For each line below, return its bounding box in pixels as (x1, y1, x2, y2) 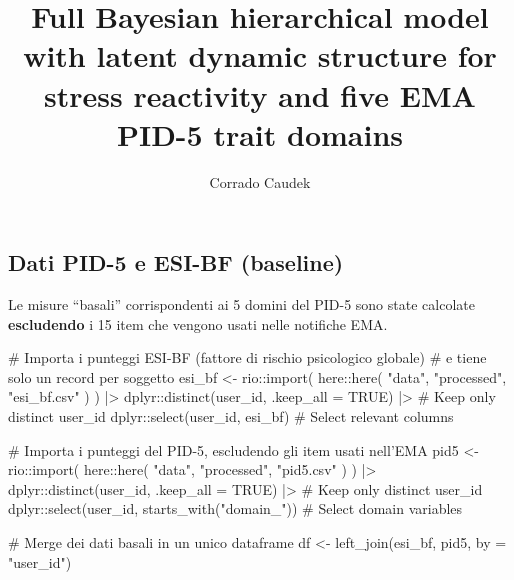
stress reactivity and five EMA (44, 74, 476, 115)
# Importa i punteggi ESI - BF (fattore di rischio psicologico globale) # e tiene (8, 347, 487, 368)
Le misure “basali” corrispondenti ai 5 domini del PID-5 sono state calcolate (8, 294, 475, 315)
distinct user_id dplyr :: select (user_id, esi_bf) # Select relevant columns (8, 406, 454, 427)
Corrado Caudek (209, 171, 311, 192)
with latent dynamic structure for (23, 35, 497, 76)
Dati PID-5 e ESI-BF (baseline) (8, 247, 344, 278)
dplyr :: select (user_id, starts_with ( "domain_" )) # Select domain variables (8, 498, 463, 519)
